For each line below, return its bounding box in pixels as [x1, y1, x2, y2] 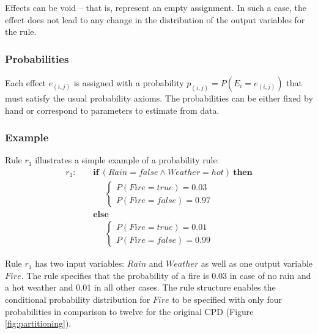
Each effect [5, 76, 46, 89]
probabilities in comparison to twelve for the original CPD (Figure [5, 305, 254, 317]
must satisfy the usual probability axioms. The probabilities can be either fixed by [5, 92, 313, 104]
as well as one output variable [201, 257, 313, 270]
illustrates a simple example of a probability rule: [35, 154, 220, 166]
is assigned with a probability [73, 76, 184, 89]
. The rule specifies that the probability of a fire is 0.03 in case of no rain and [21, 269, 311, 281]
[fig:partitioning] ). [5, 317, 72, 330]
